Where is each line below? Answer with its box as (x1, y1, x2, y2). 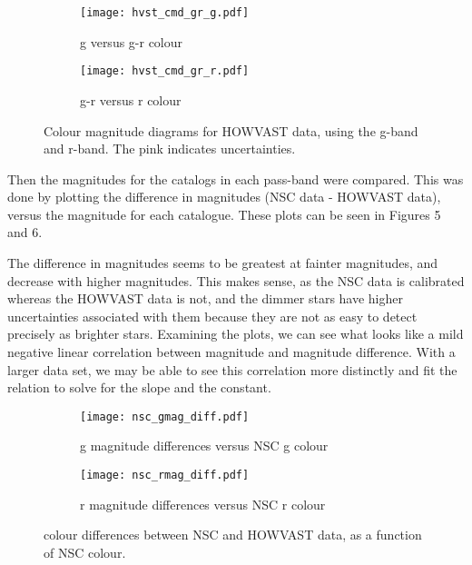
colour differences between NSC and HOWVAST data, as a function (44, 525, 422, 544)
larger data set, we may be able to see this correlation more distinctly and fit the (7, 360, 457, 379)
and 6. (7, 223, 43, 242)
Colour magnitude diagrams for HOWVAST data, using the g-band (44, 121, 418, 140)
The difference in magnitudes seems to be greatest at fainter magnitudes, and (7, 253, 438, 273)
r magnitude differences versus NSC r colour (80, 494, 326, 513)
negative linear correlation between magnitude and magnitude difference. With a (7, 342, 456, 362)
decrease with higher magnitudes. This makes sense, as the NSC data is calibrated (7, 271, 465, 290)
